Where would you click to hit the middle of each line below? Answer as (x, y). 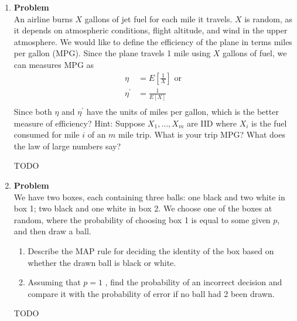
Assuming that (54, 282)
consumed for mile (47, 134)
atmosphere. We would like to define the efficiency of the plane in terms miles (153, 41)
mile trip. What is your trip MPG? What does (202, 134)
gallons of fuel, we (255, 53)
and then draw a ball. (52, 231)
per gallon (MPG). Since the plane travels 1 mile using (112, 53)
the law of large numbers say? (67, 146)
